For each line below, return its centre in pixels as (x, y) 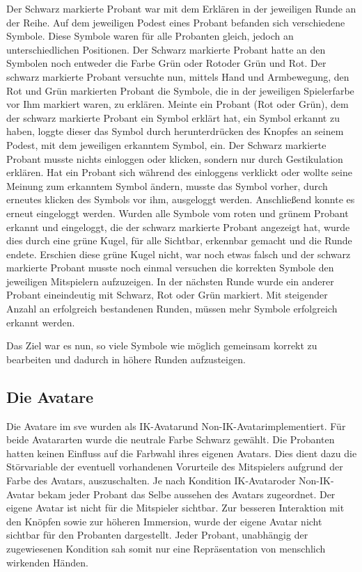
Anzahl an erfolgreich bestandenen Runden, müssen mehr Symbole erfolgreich (172, 309)
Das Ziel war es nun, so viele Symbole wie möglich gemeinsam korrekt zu (162, 345)
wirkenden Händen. (47, 562)
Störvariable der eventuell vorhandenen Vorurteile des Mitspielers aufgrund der (175, 467)
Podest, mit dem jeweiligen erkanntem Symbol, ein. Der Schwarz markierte (166, 144)
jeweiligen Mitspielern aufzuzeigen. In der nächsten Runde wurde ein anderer (170, 281)
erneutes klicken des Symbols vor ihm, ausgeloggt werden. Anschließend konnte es (181, 199)
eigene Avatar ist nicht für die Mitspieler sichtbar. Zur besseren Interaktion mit (175, 508)
